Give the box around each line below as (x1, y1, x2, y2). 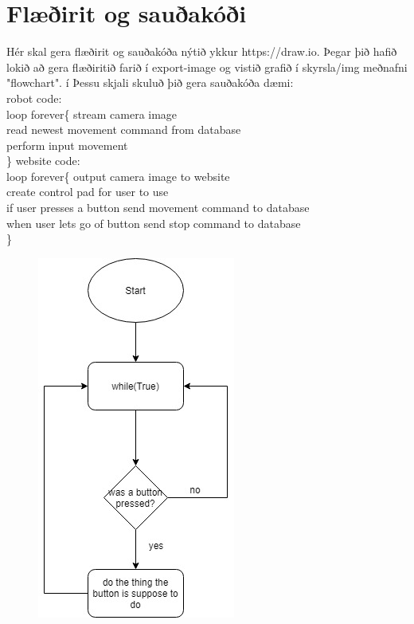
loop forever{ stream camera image (6, 105, 178, 122)
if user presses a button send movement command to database (6, 199, 310, 216)
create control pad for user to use (6, 183, 169, 200)
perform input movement (6, 136, 128, 153)
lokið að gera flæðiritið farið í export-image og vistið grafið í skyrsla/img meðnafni (6, 58, 408, 75)
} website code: (6, 152, 80, 169)
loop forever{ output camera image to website (6, 167, 230, 184)
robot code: (6, 89, 62, 106)
